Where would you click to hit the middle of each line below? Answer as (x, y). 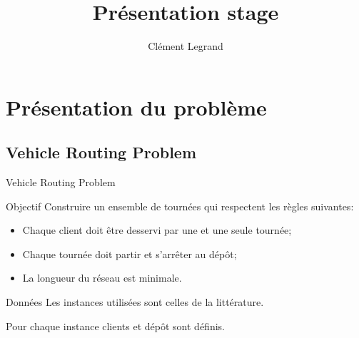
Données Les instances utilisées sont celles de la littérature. (135, 302)
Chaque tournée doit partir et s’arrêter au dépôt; (130, 253)
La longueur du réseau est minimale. (102, 278)
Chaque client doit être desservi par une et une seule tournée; (157, 230)
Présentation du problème (136, 107)
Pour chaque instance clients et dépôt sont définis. (115, 326)
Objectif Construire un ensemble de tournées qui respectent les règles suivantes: (180, 206)
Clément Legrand (186, 46)
